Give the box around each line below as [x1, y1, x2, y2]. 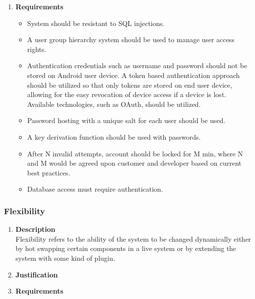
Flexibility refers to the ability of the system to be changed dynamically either [15, 233, 251, 244]
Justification [15, 269, 58, 279]
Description [15, 224, 55, 234]
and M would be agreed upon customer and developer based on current [27, 158, 242, 168]
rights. [27, 44, 47, 54]
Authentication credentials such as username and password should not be [27, 60, 247, 71]
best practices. [27, 167, 71, 177]
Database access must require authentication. [27, 184, 163, 194]
